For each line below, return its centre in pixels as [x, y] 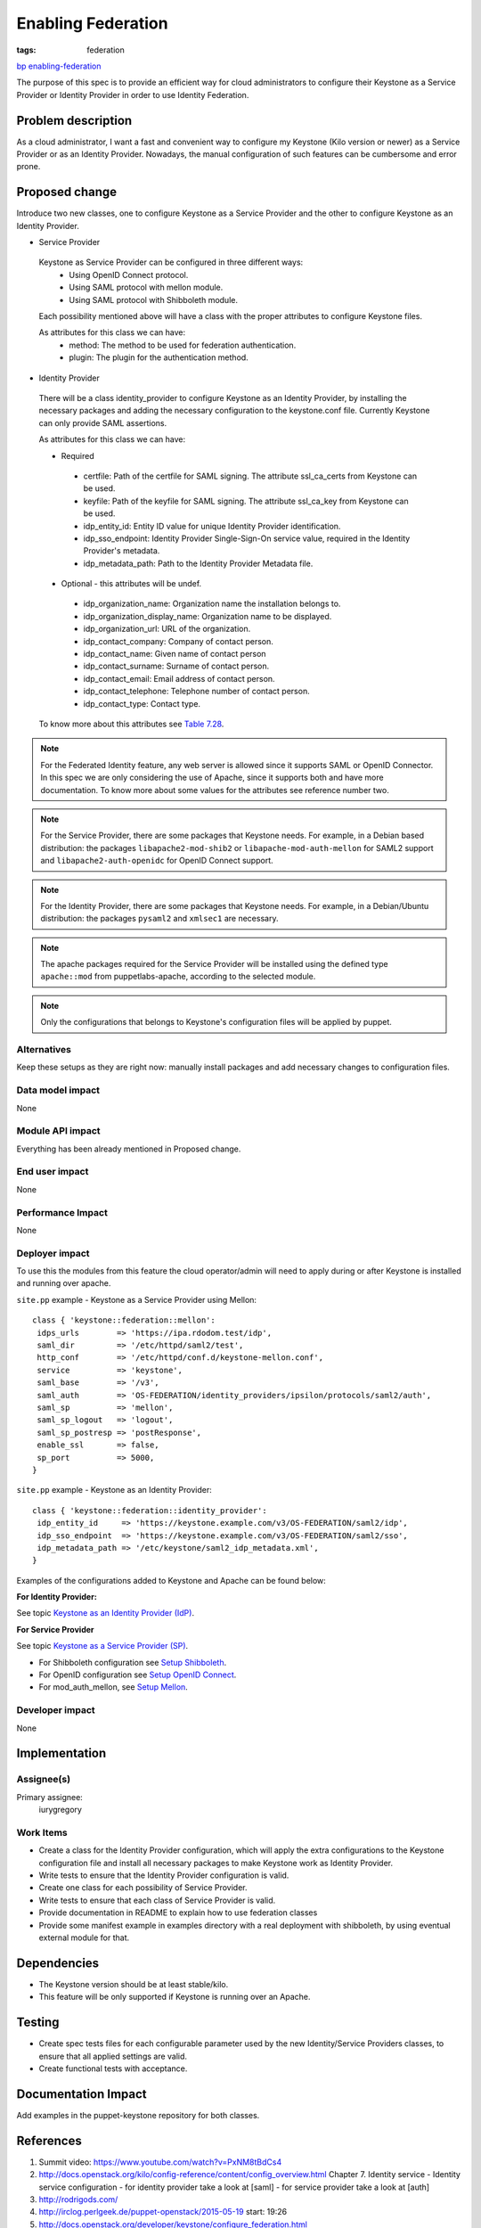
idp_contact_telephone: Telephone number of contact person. [197, 692]
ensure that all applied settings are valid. [113, 2056]
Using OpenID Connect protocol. [129, 274]
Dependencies [58, 1963]
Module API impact [59, 1131]
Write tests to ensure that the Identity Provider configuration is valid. [164, 1875]
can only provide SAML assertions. [103, 422]
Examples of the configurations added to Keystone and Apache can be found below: [171, 1580]
